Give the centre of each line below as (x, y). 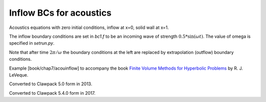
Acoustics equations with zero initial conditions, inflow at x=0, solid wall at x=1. (89, 27)
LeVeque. (19, 75)
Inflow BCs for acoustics (60, 13)
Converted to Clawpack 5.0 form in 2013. (51, 84)
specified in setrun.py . (32, 43)
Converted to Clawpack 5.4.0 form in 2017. (52, 93)
